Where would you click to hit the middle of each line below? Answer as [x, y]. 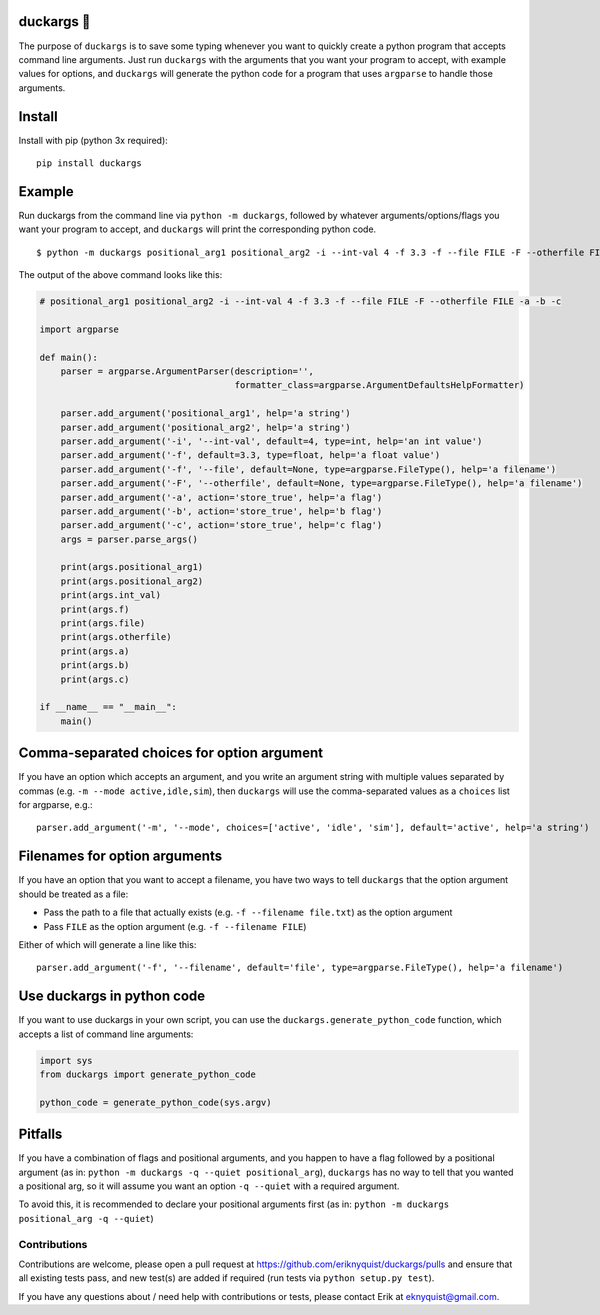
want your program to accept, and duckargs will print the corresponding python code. [197, 229]
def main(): [69, 357]
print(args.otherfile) [116, 637]
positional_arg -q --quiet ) [86, 1218]
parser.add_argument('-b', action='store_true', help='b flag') [221, 511]
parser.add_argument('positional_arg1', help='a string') [205, 413]
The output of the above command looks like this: [120, 275]
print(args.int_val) [111, 595]
